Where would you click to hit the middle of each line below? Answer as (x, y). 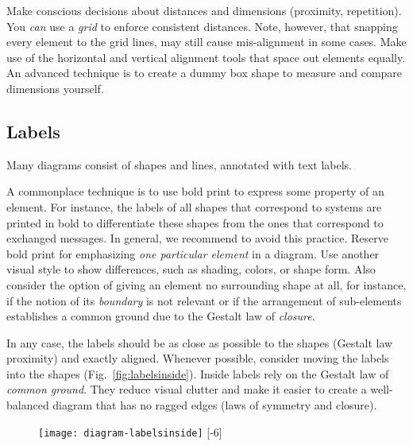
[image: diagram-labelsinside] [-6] (130, 431)
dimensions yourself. (55, 88)
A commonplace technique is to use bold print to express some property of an (195, 191)
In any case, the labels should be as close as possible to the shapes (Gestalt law (200, 342)
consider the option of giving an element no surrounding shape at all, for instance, (206, 284)
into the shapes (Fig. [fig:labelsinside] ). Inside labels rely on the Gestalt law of (198, 373)
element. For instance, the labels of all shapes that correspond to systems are (194, 206)
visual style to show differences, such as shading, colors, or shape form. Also (191, 269)
